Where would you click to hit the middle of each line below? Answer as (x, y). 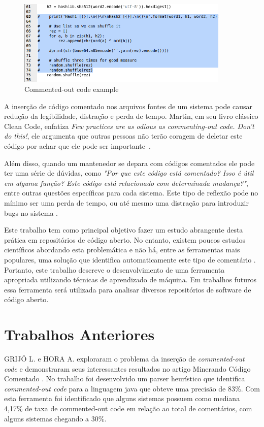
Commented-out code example (72, 89)
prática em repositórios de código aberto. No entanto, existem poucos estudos (125, 239)
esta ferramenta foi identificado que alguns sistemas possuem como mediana (122, 398)
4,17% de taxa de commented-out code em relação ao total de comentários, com (128, 408)
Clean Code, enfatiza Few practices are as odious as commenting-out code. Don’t (129, 126)
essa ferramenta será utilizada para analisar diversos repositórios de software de (128, 289)
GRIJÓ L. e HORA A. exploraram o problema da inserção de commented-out (124, 359)
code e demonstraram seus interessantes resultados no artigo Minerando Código (127, 368)
